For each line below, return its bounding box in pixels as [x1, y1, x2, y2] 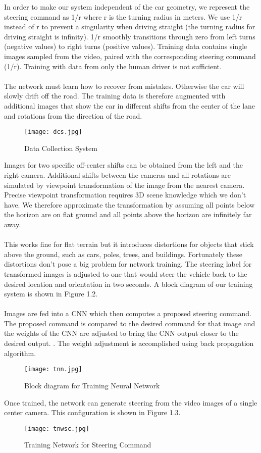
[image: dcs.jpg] [24, 128, 82, 136]
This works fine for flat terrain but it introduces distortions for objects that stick [4, 239, 254, 249]
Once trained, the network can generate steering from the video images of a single [4, 397, 257, 408]
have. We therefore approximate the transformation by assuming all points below [4, 199, 255, 210]
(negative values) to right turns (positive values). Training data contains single [4, 41, 247, 52]
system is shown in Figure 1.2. [4, 288, 98, 299]
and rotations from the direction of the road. [4, 110, 142, 121]
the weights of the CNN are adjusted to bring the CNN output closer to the [4, 328, 239, 338]
